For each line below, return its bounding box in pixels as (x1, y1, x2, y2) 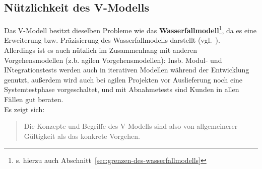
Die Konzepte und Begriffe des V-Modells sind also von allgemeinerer (24, 121, 238, 131)
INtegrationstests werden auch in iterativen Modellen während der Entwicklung (4, 64, 249, 75)
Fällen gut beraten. (4, 94, 63, 105)
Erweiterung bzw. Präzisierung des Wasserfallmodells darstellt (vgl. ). (4, 35, 220, 45)
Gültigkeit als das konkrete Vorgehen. (24, 130, 140, 141)
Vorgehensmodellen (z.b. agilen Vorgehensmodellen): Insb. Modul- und (4, 54, 222, 65)
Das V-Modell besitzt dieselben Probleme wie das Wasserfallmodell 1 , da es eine (4, 24, 256, 35)
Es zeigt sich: (4, 104, 45, 114)
